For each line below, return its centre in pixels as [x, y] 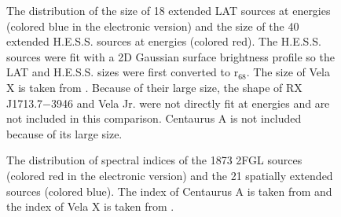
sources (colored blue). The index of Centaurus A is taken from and [169, 191]
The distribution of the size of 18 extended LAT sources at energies [169, 10]
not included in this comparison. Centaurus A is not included [154, 118]
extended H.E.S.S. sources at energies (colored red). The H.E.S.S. [164, 41]
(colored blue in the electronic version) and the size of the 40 [153, 26]
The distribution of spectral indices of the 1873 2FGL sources [154, 160]
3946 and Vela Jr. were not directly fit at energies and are [191, 103]
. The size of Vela [288, 72]
